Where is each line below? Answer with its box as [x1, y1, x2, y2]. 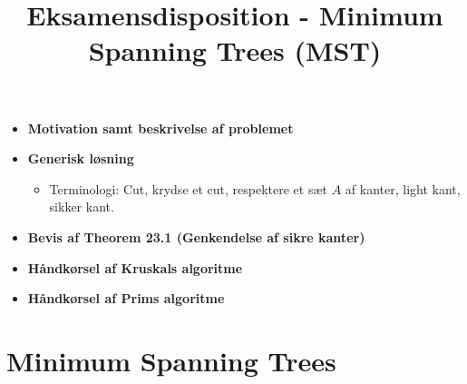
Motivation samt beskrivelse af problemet [27, 118, 294, 137]
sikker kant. [49, 197, 114, 216]
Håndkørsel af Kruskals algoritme [27, 258, 243, 277]
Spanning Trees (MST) [88, 32, 382, 69]
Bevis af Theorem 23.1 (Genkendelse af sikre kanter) [27, 227, 365, 246]
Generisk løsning [27, 149, 134, 168]
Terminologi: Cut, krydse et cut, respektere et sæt [49, 179, 328, 198]
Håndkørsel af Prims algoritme [27, 289, 225, 308]
